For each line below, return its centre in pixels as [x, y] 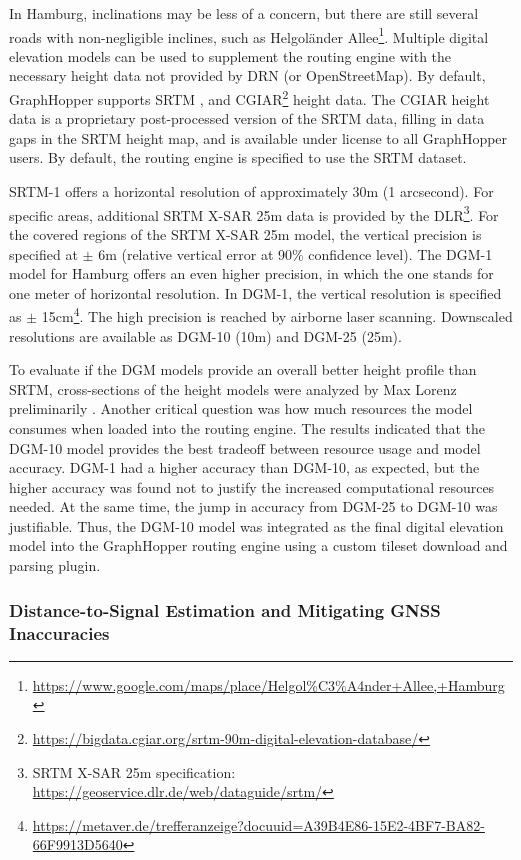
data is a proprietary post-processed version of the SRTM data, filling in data [247, 118]
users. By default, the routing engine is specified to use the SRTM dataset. [238, 157]
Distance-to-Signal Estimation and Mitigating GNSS [225, 609]
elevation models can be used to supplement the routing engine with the [230, 55]
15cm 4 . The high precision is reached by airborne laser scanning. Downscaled [277, 314]
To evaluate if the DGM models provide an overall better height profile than [243, 369]
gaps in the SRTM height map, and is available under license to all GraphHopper [258, 137]
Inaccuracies [59, 632]
